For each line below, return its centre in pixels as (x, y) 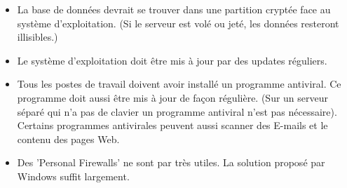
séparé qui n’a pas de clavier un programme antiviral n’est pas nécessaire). (177, 111)
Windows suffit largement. (73, 176)
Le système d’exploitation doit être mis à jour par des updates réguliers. (172, 60)
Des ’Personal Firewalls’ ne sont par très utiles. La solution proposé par (171, 162)
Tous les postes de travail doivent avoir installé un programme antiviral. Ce (179, 84)
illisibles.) (38, 37)
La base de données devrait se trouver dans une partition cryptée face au (174, 9)
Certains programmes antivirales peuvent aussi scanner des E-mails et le (172, 125)
